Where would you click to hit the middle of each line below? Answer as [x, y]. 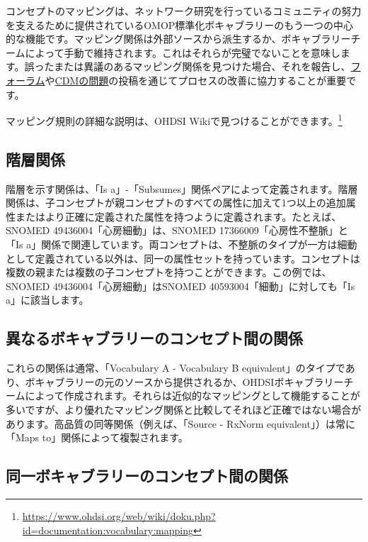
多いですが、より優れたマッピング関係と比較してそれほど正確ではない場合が [184, 409]
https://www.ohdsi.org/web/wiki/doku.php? [119, 515]
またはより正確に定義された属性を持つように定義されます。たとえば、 [178, 216]
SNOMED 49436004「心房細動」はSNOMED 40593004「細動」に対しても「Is [180, 286]
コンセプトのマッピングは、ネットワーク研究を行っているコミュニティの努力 [184, 11]
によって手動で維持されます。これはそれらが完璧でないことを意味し [183, 52]
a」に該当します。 [47, 300]
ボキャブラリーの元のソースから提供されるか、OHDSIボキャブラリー [184, 381]
